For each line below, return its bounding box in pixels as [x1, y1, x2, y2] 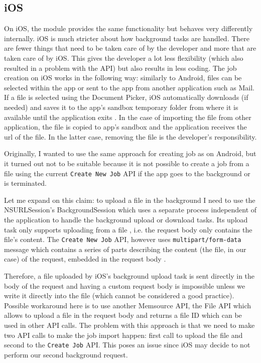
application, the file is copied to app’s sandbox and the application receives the [4, 122, 247, 132]
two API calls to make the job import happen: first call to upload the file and [4, 329, 243, 340]
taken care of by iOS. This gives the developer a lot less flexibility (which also [4, 52, 243, 63]
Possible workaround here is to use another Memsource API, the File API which [4, 300, 251, 310]
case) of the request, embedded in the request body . [4, 254, 166, 264]
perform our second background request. [4, 349, 128, 359]
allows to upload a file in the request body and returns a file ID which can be [4, 310, 242, 320]
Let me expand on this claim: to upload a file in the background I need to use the [4, 194, 255, 205]
